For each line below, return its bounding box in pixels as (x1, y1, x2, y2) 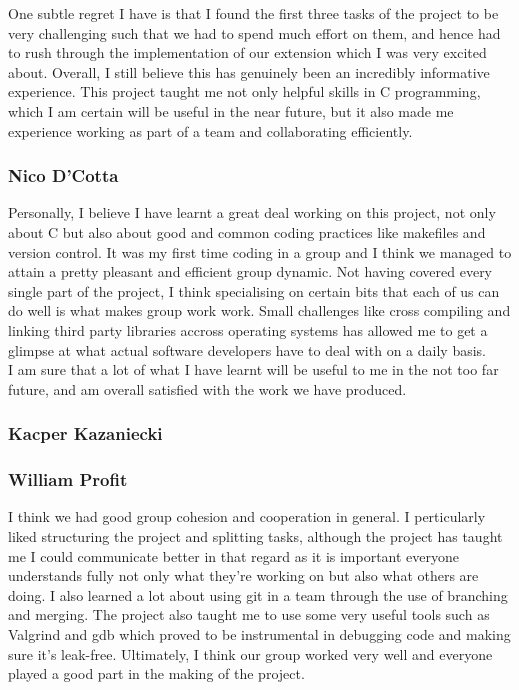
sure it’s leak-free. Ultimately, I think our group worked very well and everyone (8, 643, 493, 664)
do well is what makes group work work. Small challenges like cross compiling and (8, 300, 511, 321)
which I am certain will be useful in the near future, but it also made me (8, 100, 454, 121)
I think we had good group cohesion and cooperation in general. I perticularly (8, 506, 486, 527)
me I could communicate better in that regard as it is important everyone (8, 545, 460, 566)
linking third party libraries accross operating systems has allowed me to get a (8, 319, 488, 340)
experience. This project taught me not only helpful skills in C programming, (8, 81, 481, 102)
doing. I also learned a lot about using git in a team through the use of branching (8, 584, 508, 605)
